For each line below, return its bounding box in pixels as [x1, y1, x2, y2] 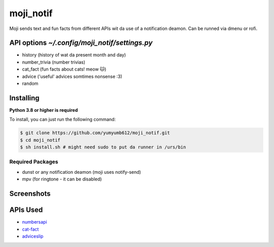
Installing [9, 94, 40, 102]
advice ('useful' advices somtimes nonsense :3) [22, 73, 123, 79]
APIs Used [9, 206, 43, 214]
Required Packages [9, 158, 58, 165]
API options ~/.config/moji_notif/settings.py [9, 39, 153, 47]
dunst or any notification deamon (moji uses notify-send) [22, 169, 142, 175]
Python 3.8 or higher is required [9, 107, 78, 113]
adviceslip [22, 233, 44, 239]
